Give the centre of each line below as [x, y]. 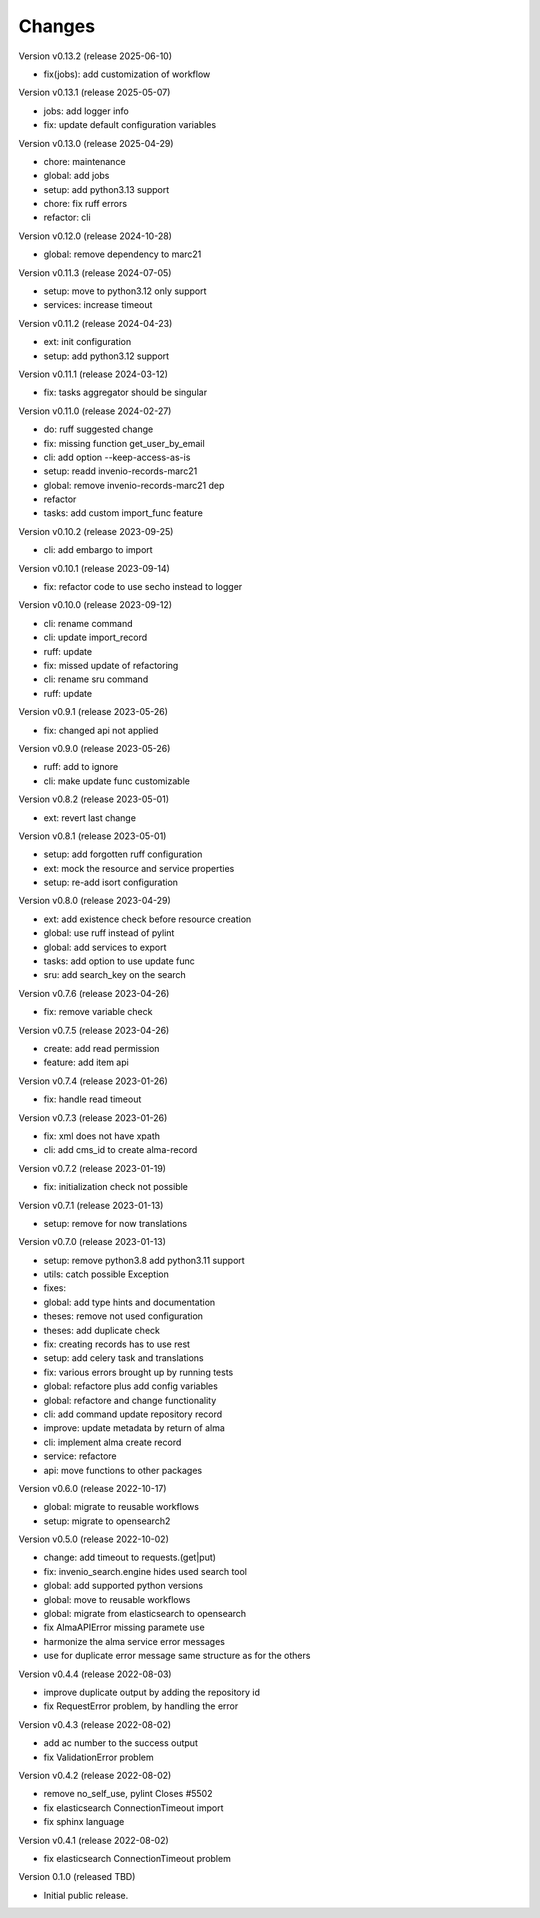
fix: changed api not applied [101, 730]
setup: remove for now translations [115, 1223]
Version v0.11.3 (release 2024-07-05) [95, 272]
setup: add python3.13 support [106, 189]
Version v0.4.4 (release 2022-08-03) [95, 1674]
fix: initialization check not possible [116, 1187]
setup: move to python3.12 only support [125, 291]
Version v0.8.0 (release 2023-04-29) [95, 901]
